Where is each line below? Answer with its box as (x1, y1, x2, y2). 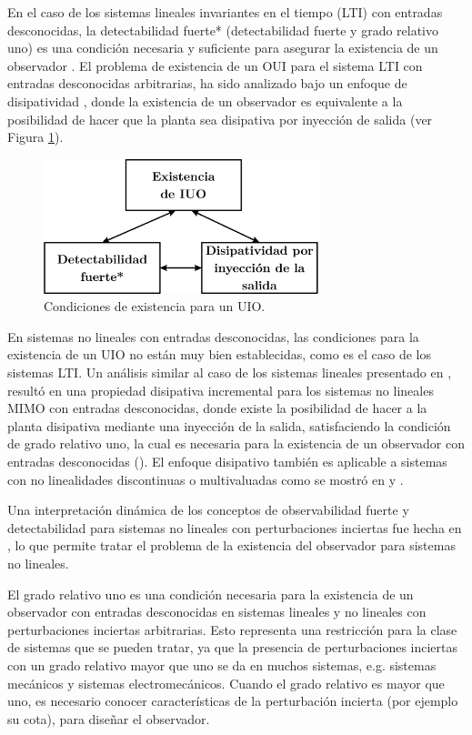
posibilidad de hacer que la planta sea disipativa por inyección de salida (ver (7, 109, 433, 128)
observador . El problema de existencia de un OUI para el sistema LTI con (7, 55, 423, 75)
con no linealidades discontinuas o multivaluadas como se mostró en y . (7, 469, 404, 488)
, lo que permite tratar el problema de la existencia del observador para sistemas (7, 536, 456, 555)
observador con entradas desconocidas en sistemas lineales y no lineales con (7, 602, 427, 621)
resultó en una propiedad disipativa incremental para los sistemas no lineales (7, 380, 434, 399)
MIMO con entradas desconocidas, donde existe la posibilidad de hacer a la (7, 398, 427, 418)
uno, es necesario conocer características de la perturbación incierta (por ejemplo (7, 691, 458, 710)
